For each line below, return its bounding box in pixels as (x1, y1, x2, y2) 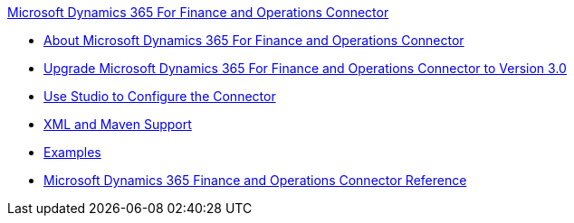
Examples (43, 144, 101, 160)
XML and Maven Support (43, 116, 192, 132)
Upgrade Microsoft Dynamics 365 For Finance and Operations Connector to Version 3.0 (43, 60, 567, 76)
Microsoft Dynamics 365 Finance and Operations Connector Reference (43, 172, 467, 188)
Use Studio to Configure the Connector (43, 88, 276, 104)
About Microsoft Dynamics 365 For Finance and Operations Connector (43, 33, 464, 48)
